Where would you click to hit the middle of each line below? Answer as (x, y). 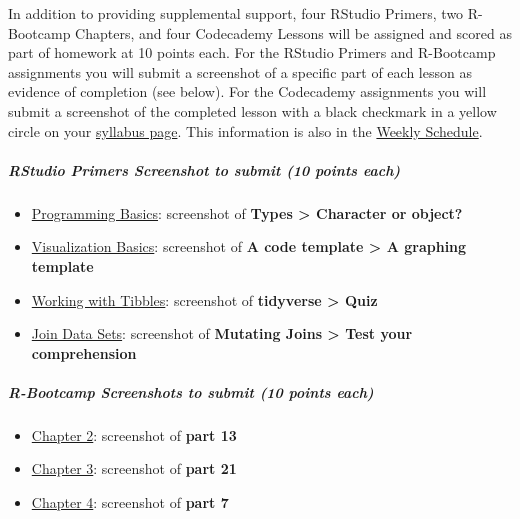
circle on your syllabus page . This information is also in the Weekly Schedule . (245, 130)
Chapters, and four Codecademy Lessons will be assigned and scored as (293, 32)
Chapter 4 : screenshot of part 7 (130, 502)
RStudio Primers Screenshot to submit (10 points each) (204, 169)
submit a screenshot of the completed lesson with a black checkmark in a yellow (252, 110)
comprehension (84, 352)
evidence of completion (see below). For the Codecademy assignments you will (247, 91)
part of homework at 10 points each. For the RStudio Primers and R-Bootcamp (252, 52)
